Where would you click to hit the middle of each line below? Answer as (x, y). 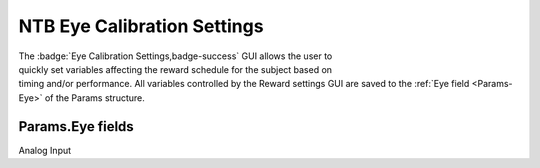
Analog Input (45, 150)
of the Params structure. (94, 97)
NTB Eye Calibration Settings (141, 26)
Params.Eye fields (76, 126)
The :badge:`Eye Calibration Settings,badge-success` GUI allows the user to (175, 56)
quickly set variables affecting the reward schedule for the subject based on (175, 69)
